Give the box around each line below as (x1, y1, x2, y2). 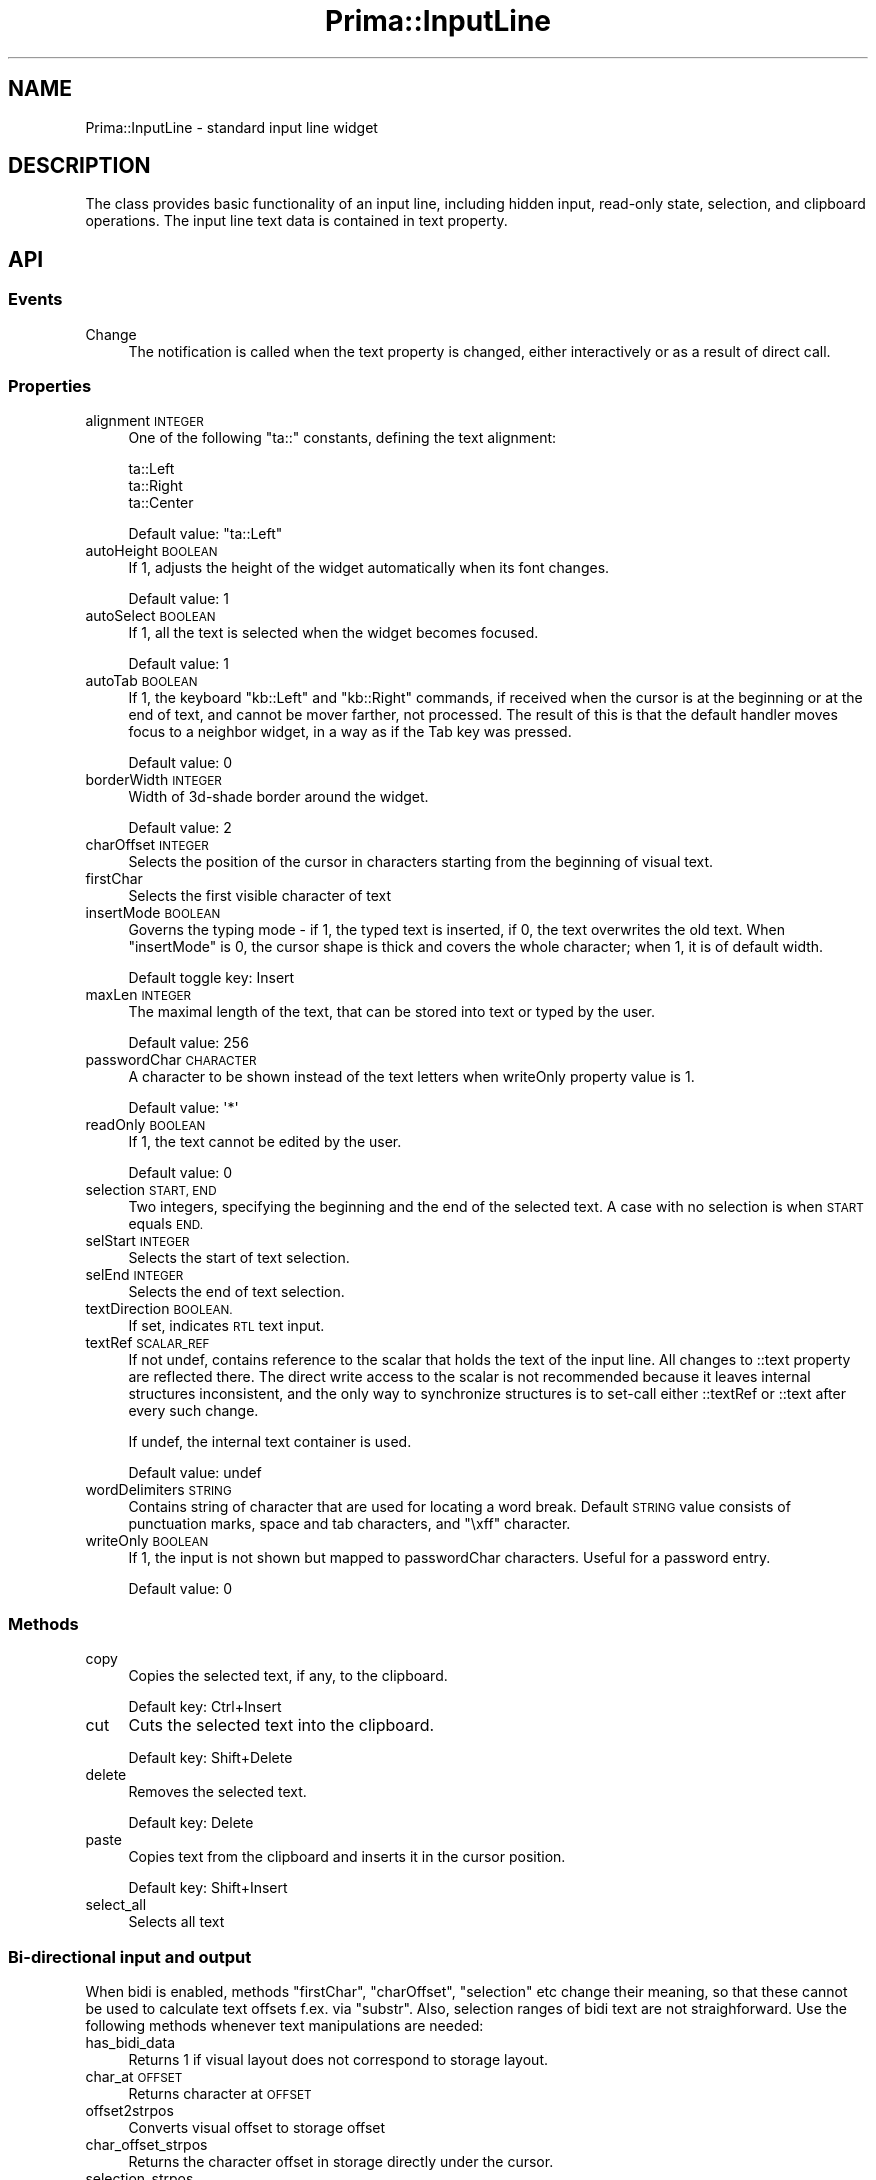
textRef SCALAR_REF (85, 1334, 210, 1352)
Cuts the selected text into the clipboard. (128, 1715, 435, 1736)
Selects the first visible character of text (128, 887, 392, 905)
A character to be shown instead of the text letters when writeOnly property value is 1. (128, 1068, 695, 1086)
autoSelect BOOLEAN (85, 607, 216, 625)
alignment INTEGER (85, 412, 204, 430)
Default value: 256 (128, 1034, 249, 1052)
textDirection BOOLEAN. (85, 1300, 233, 1318)
